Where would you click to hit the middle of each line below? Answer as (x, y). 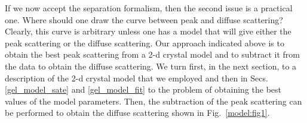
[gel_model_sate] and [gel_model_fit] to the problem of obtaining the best (143, 89)
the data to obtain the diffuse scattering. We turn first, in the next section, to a (151, 66)
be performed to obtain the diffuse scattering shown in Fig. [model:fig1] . (137, 113)
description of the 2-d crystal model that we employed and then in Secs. (136, 78)
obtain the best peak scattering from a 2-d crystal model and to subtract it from (153, 54)
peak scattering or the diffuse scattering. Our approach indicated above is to (145, 42)
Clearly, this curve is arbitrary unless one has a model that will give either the (148, 31)
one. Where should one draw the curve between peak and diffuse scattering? (144, 19)
